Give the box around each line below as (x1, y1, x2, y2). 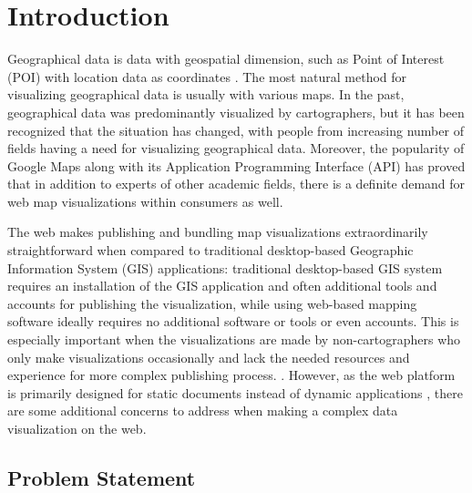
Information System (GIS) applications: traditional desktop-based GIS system (7, 258, 443, 277)
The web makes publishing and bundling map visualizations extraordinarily (7, 222, 428, 241)
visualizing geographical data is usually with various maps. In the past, (7, 85, 405, 104)
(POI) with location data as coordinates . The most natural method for (7, 67, 407, 86)
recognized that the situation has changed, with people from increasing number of (7, 120, 464, 139)
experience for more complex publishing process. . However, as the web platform (7, 365, 456, 385)
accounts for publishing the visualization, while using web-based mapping (7, 293, 417, 313)
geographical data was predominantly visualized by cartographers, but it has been (7, 102, 465, 121)
